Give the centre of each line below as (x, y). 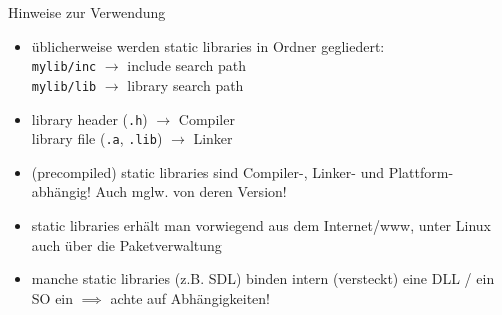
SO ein (52, 297)
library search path (185, 84)
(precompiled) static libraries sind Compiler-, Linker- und (207, 171)
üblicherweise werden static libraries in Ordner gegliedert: (208, 45)
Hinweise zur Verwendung (87, 12)
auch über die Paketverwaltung (126, 244)
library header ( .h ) (89, 118)
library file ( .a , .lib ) (97, 138)
